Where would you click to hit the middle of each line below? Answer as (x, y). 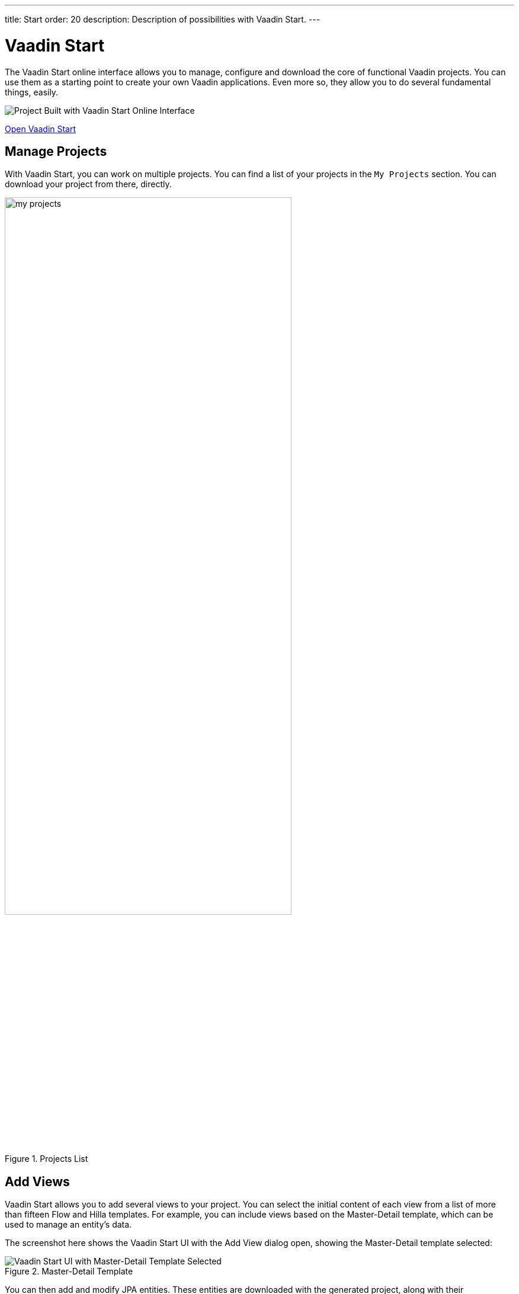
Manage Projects (56, 151)
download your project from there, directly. (88, 184)
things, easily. (32, 92)
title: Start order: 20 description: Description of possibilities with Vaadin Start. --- (163, 19)
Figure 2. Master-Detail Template (69, 1271)
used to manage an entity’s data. (68, 1225)
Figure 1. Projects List (47, 1159)
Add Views (37, 1181)
